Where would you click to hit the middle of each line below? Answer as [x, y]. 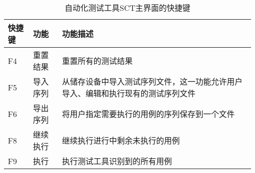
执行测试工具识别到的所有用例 [117, 161]
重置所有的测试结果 [97, 61]
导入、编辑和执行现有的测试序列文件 [129, 93]
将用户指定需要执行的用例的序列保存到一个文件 [148, 114]
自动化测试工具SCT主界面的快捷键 [127, 8]
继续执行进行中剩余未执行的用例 [121, 140]
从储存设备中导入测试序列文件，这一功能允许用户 [152, 81]
